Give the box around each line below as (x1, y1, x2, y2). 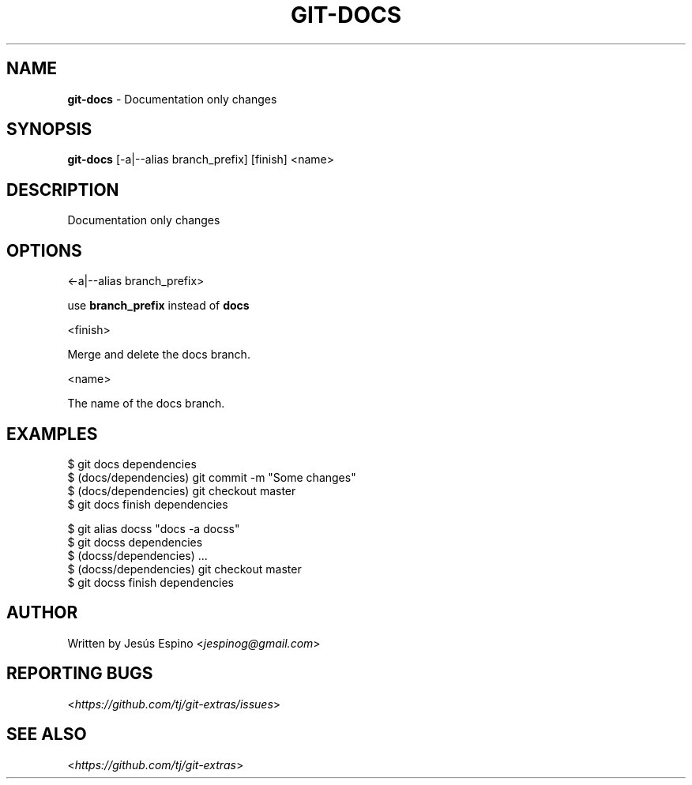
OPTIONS (6, 240, 82, 261)
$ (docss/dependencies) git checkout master (67, 562, 302, 576)
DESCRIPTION (6, 179, 119, 200)
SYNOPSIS (6, 119, 92, 140)
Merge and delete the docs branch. (67, 347, 250, 362)
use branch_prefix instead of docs (67, 299, 250, 313)
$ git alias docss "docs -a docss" (67, 521, 240, 535)
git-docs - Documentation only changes (67, 92, 277, 106)
